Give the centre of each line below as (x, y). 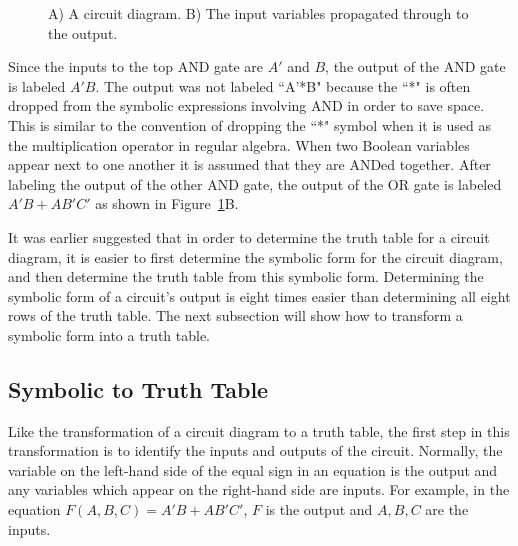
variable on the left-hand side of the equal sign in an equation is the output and (253, 469)
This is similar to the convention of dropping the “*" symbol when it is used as (249, 124)
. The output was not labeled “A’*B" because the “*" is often (283, 85)
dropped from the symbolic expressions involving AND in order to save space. (246, 105)
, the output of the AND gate (415, 66)
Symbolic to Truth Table (138, 388)
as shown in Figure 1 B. (167, 203)
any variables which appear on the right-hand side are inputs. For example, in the (259, 489)
